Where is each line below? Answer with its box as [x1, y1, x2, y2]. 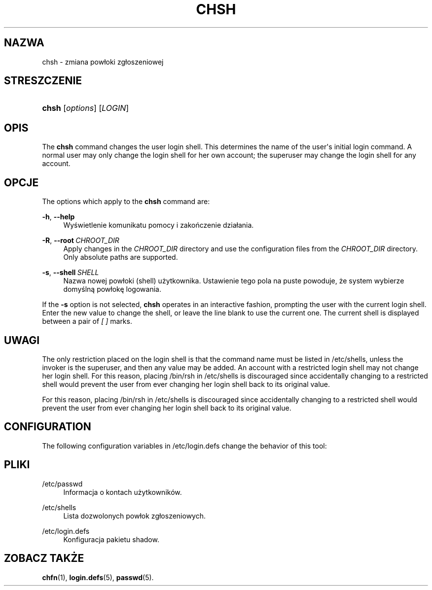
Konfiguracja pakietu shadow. [63, 535, 159, 544]
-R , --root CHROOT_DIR [42, 236, 119, 245]
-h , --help [42, 212, 75, 221]
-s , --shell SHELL [42, 268, 99, 277]
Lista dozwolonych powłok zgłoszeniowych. [63, 511, 206, 520]
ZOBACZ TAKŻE [4, 552, 84, 565]
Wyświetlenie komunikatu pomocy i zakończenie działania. [63, 221, 254, 230]
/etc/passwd [42, 479, 83, 488]
